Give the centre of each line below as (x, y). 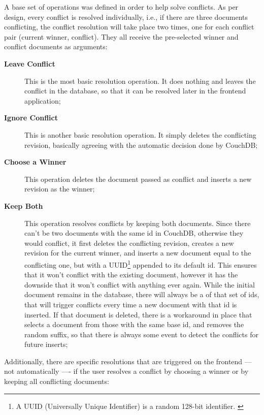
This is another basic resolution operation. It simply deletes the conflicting (140, 134)
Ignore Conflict (31, 118)
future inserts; (46, 344)
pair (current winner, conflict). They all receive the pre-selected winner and (121, 36)
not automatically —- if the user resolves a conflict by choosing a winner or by (126, 371)
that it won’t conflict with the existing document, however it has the (131, 275)
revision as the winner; (60, 189)
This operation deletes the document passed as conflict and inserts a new (138, 179)
